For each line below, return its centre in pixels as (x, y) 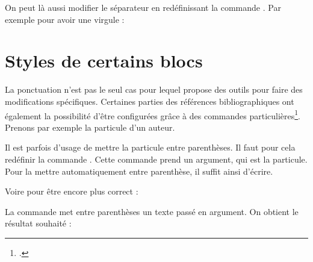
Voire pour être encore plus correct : (72, 191)
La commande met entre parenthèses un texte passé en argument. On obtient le (152, 211)
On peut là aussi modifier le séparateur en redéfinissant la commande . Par (143, 7)
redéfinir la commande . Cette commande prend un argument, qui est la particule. (156, 159)
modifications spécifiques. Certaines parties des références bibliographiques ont (150, 101)
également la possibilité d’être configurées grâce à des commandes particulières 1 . (153, 114)
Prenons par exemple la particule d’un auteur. (90, 127)
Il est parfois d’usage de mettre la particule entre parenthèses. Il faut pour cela (150, 147)
